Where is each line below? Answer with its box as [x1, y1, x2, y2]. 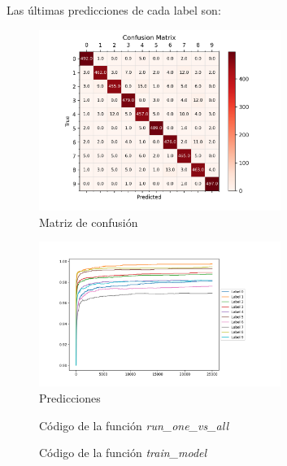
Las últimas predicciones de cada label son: [7, 2, 221, 18]
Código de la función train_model [39, 444, 207, 461]
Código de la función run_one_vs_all [39, 416, 228, 433]
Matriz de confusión [39, 213, 138, 230]
